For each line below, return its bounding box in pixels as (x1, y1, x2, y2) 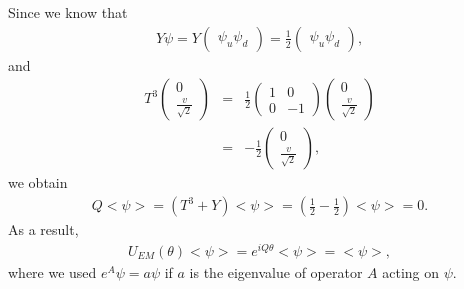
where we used (8, 261, 97, 282)
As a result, (8, 219, 79, 240)
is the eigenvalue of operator (189, 261, 363, 282)
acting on (382, 261, 440, 282)
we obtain (8, 172, 68, 193)
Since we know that (8, 2, 128, 23)
